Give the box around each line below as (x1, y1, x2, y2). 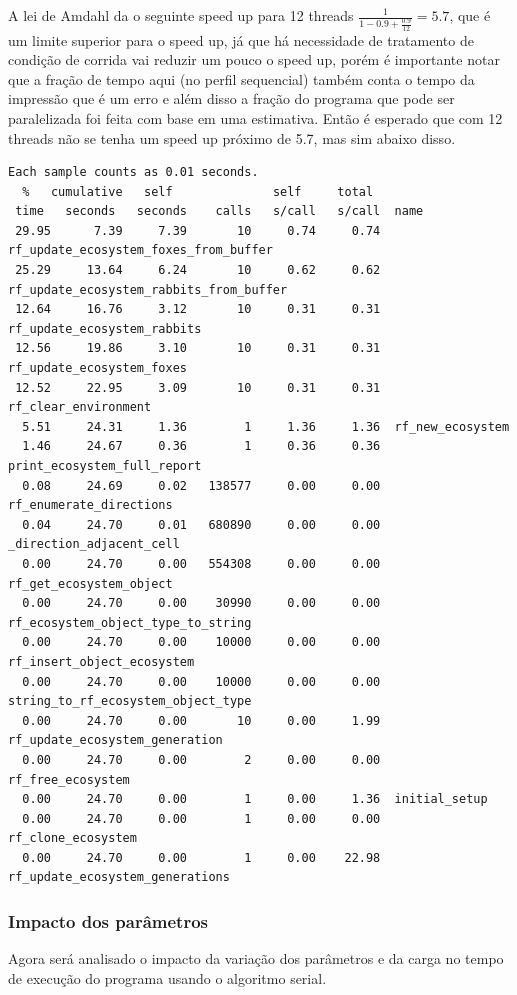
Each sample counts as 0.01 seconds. (8, 165, 259, 180)
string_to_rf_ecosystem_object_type (8, 694, 252, 709)
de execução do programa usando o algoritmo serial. (8, 967, 327, 988)
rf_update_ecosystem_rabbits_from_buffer (8, 282, 288, 297)
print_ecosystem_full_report (8, 459, 202, 474)
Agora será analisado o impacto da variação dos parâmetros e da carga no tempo (8, 948, 504, 969)
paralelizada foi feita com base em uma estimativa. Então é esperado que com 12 (8, 107, 503, 128)
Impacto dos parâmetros (8, 909, 208, 933)
